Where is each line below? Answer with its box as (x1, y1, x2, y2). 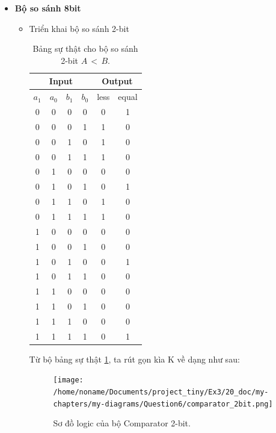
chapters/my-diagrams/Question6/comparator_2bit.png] (53, 399, 273, 408)
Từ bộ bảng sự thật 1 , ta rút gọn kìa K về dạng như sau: (29, 352, 240, 365)
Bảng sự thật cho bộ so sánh (32, 42, 138, 55)
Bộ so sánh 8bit (14, 2, 81, 14)
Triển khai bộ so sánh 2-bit (29, 22, 129, 34)
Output (102, 75, 133, 87)
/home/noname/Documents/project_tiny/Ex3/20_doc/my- (53, 388, 269, 397)
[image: (53, 376, 84, 385)
